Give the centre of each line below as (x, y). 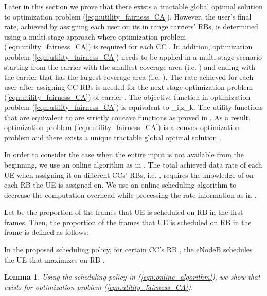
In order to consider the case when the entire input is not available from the (124, 154)
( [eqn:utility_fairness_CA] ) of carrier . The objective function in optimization (127, 97)
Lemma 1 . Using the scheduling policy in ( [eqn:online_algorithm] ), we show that (132, 277)
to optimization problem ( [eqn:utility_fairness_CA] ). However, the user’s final (128, 16)
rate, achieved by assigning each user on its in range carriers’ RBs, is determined (131, 26)
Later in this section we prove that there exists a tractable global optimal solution (133, 6)
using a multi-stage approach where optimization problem (95, 36)
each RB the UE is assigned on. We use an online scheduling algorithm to (120, 185)
